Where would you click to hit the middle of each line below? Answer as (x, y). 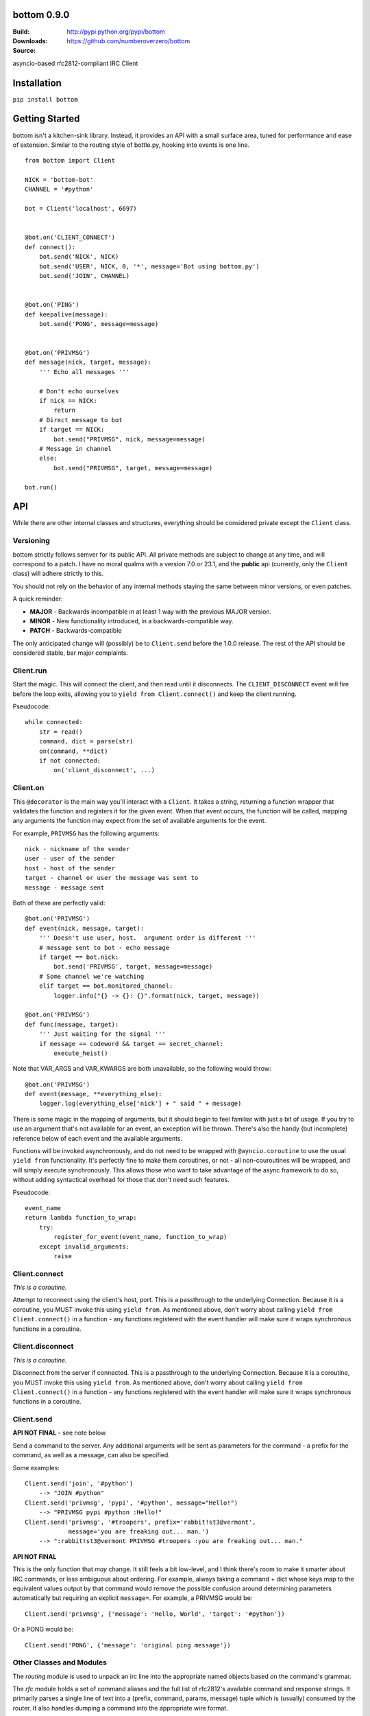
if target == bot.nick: (79, 957)
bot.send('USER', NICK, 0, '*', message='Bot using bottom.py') (149, 266)
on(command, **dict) (73, 751)
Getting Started (46, 119)
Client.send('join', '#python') (79, 1484)
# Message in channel (75, 449)
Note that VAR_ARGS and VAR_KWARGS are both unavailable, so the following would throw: (142, 1069)
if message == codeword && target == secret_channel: (131, 1044)
